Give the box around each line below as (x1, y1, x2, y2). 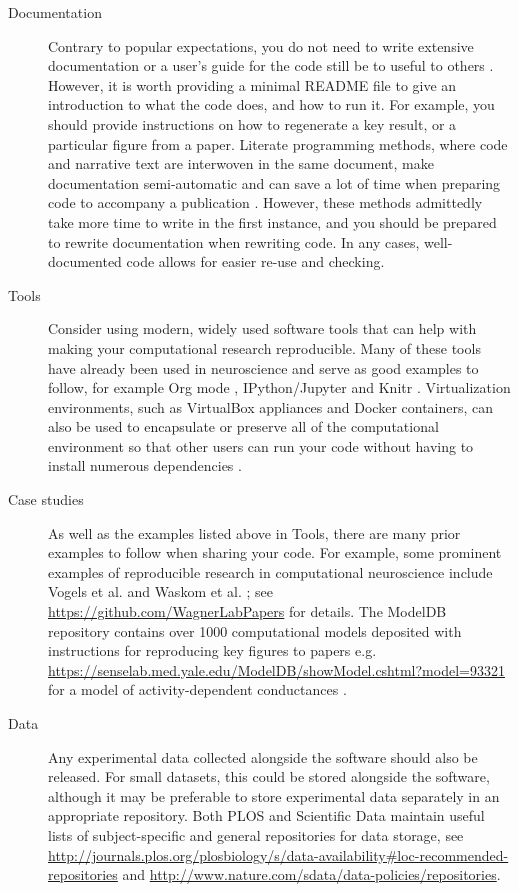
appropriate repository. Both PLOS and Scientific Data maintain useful (48, 805, 485, 826)
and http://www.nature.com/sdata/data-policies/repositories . (122, 864, 501, 885)
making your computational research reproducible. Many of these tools (48, 337, 481, 358)
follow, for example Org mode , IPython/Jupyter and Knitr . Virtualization (48, 377, 511, 398)
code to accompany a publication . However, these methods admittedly (48, 192, 483, 213)
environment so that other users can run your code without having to (48, 435, 474, 456)
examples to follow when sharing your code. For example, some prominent (48, 542, 502, 563)
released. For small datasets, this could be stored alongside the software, (48, 766, 490, 787)
